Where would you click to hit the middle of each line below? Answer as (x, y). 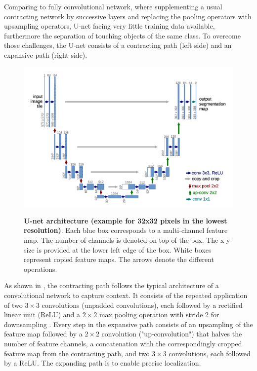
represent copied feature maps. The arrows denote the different (119, 259)
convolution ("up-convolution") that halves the (172, 334)
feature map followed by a (43, 334)
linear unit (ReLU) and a (42, 315)
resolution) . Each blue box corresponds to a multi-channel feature (126, 230)
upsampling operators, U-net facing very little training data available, (109, 26)
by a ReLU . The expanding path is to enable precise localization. (103, 363)
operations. (41, 269)
